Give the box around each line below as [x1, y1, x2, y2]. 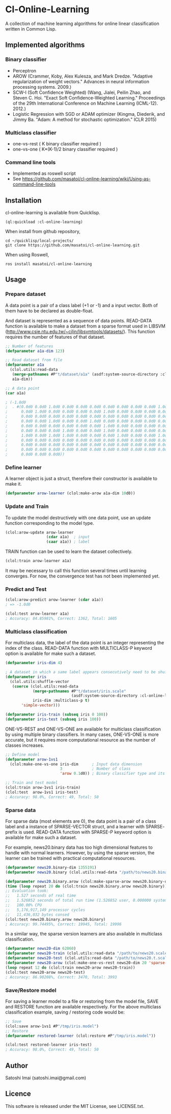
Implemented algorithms [5, 41, 85, 49]
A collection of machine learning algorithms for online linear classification [5, 20, 159, 27]
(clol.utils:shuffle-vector [10, 679, 70, 684]
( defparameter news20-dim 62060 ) [5, 946, 76, 951]
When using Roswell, [5, 251, 49, 258]
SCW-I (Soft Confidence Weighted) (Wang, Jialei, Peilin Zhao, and [12, 89, 151, 95]
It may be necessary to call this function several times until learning [5, 568, 147, 574]
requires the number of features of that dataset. [5, 334, 105, 340]
